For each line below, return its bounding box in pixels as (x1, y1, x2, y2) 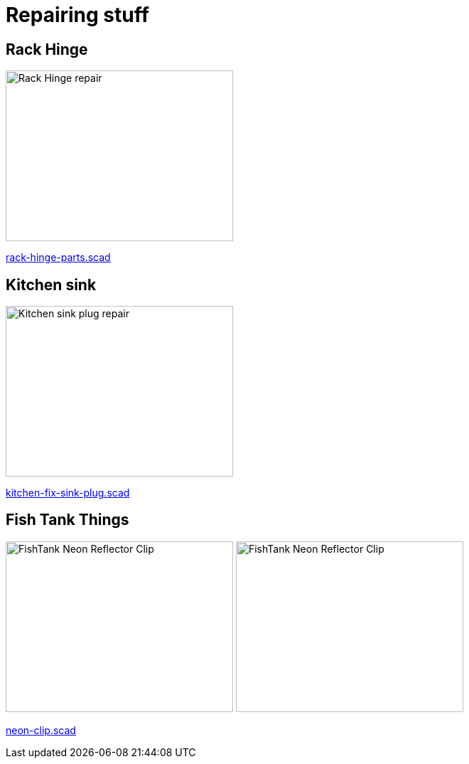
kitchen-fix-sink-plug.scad (6, 487, 130, 499)
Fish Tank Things (6, 511, 129, 529)
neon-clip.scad (6, 723, 76, 736)
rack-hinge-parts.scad (6, 251, 111, 264)
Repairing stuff (6, 3, 149, 27)
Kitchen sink (6, 275, 97, 294)
